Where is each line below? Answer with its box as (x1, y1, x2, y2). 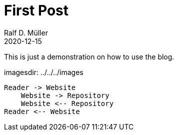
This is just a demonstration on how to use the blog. (4, 52, 174, 61)
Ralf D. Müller (4, 28, 48, 37)
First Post (4, 2, 69, 19)
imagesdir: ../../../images (4, 67, 83, 76)
